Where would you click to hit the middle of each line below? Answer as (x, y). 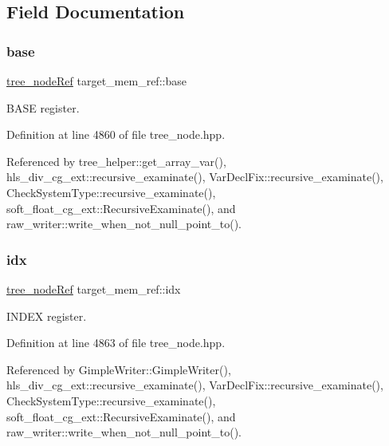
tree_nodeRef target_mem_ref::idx (94, 288)
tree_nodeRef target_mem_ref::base (96, 81)
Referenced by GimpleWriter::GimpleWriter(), (119, 369)
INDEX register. (47, 316)
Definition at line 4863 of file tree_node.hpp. (116, 343)
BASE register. (43, 107)
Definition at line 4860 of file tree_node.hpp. (116, 134)
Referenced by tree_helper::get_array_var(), (116, 161)
